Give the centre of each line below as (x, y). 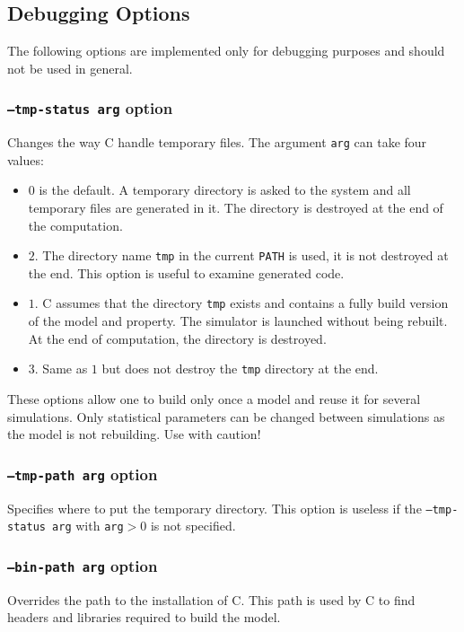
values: (26, 159)
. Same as (61, 369)
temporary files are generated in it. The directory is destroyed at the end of (236, 208)
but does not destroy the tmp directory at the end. (240, 369)
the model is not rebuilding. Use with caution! (134, 434)
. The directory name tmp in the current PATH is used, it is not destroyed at (241, 255)
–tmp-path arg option (83, 474)
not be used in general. (70, 68)
